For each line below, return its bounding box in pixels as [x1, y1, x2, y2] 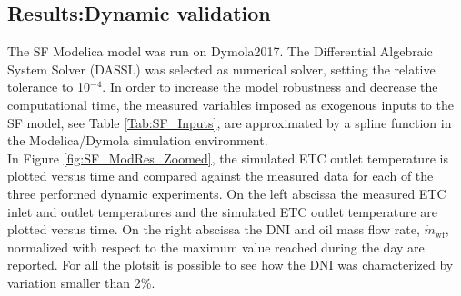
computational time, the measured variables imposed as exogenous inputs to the [7, 94, 454, 113]
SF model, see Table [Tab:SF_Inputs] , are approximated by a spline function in [7, 113, 452, 132]
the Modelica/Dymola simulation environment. [7, 131, 268, 150]
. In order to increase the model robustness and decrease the [102, 77, 438, 96]
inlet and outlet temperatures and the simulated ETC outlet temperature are [7, 202, 438, 221]
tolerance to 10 [7, 77, 91, 96]
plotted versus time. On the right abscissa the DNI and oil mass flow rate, [7, 220, 420, 239]
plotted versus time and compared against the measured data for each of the [7, 166, 434, 185]
